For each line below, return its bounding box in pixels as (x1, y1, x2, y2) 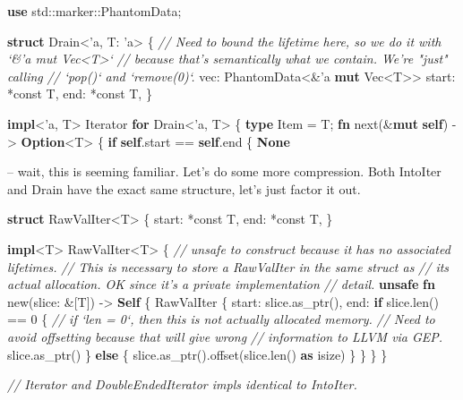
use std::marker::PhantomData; (7, 2, 182, 20)
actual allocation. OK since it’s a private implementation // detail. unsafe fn (7, 275, 435, 294)
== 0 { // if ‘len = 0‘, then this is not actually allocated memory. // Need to (7, 310, 435, 328)
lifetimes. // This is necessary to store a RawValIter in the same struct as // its (7, 257, 450, 276)
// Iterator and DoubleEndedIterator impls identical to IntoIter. (7, 375, 357, 394)
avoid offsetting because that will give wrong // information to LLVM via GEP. (7, 327, 443, 345)
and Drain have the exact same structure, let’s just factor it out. (7, 179, 361, 198)
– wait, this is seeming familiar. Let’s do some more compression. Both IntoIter (7, 162, 442, 181)
